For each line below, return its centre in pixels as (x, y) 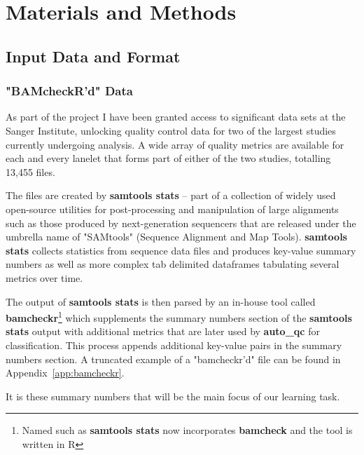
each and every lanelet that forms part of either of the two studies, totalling (168, 158)
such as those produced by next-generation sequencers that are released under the (181, 223)
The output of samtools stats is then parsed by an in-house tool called (161, 301)
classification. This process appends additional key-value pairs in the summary (174, 345)
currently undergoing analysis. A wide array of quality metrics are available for (175, 144)
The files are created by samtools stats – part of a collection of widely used (171, 195)
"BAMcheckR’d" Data (69, 91)
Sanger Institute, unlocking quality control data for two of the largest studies (171, 130)
